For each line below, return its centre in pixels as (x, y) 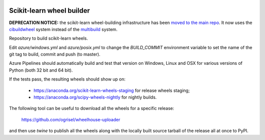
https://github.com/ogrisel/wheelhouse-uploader (71, 119)
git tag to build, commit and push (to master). (55, 55)
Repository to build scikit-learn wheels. (49, 38)
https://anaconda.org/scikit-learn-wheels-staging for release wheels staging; (112, 90)
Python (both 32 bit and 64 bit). (41, 70)
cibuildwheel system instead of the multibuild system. (63, 29)
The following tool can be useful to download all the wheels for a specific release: (92, 109)
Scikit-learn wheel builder (50, 11)
